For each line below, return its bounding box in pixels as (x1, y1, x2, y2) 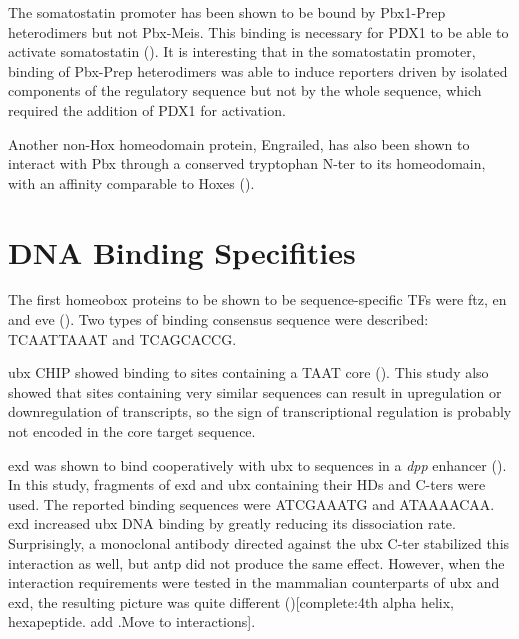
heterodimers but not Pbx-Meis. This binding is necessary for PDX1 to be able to (8, 21, 509, 42)
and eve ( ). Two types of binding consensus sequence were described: (8, 309, 429, 330)
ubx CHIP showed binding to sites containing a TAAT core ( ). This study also (8, 362, 489, 383)
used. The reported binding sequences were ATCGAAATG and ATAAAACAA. (8, 493, 495, 514)
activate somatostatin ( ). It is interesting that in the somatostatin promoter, (8, 41, 476, 62)
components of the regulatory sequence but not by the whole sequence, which (8, 80, 482, 101)
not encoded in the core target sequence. (8, 421, 256, 442)
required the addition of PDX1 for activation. (8, 99, 286, 120)
